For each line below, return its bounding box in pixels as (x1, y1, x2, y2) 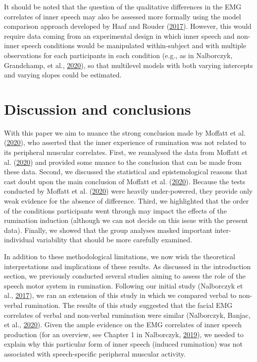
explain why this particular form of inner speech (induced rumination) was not (4, 339, 243, 349)
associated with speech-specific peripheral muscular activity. (4, 348, 186, 359)
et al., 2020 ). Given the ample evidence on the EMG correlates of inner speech (4, 319, 242, 330)
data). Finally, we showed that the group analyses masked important (4, 224, 212, 235)
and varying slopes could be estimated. (4, 70, 122, 80)
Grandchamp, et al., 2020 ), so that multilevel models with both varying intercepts (4, 60, 253, 70)
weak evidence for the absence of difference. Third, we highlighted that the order (4, 196, 249, 206)
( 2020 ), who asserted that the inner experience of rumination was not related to (4, 137, 246, 147)
